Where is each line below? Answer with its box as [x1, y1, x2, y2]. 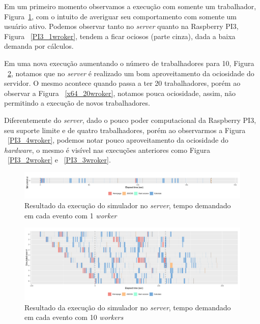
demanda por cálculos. [4, 41, 74, 51]
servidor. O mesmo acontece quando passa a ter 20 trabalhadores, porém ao [4, 78, 241, 88]
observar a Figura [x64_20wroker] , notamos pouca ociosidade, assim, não [4, 87, 236, 98]
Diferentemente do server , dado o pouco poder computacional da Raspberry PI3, [4, 114, 256, 125]
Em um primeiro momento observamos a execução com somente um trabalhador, [4, 1, 256, 11]
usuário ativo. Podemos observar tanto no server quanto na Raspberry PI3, [4, 21, 239, 31]
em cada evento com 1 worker [24, 210, 117, 220]
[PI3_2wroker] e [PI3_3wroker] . [8, 154, 111, 165]
